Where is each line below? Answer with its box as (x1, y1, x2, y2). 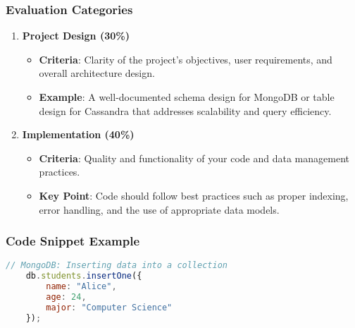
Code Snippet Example (6, 232, 140, 250)
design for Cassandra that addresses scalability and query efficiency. (39, 103, 332, 118)
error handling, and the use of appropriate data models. (39, 202, 280, 217)
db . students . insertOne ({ (25, 271, 142, 281)
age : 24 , (46, 292, 87, 302)
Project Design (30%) (22, 28, 130, 43)
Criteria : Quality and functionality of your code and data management (39, 150, 349, 165)
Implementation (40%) (22, 127, 135, 142)
